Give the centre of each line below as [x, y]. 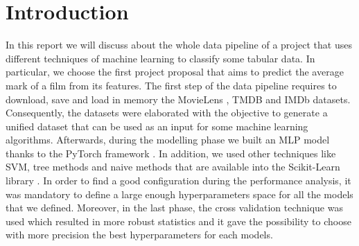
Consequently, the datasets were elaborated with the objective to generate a [167, 113]
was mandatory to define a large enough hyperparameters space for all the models [179, 194]
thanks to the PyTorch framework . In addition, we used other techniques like [171, 153]
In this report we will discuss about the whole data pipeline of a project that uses [179, 45]
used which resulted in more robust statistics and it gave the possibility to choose [178, 221]
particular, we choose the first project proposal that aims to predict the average [175, 72]
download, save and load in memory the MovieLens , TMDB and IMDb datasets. [178, 99]
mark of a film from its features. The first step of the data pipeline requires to [171, 85]
